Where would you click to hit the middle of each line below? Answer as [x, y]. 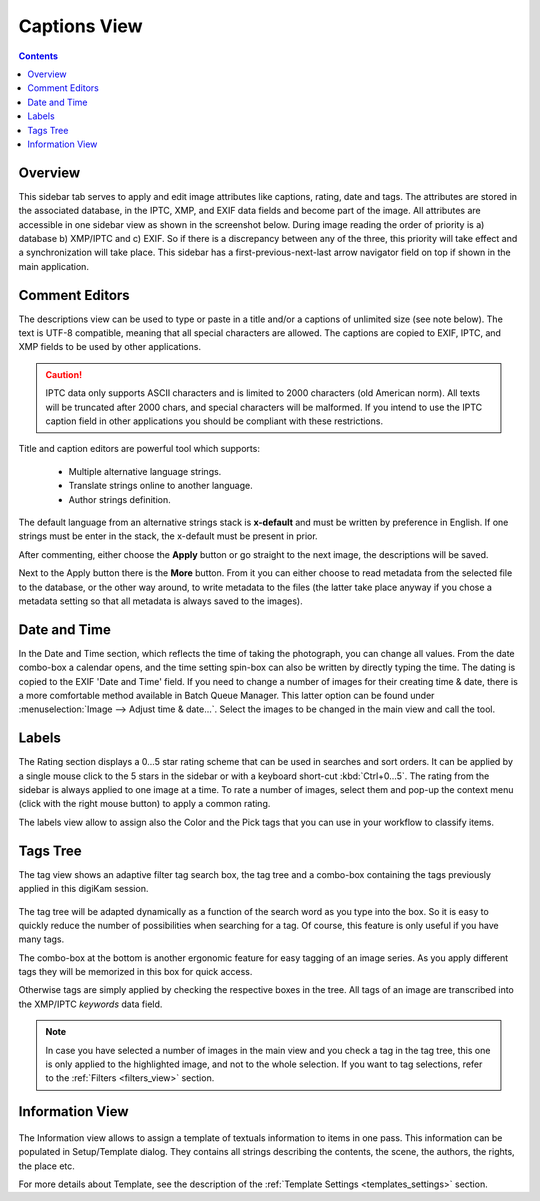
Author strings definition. [119, 499]
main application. [54, 266]
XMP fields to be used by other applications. [110, 347]
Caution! [64, 374]
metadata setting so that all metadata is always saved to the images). [161, 601]
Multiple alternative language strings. [145, 471]
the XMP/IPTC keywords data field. [90, 1004]
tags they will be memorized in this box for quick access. [135, 972]
